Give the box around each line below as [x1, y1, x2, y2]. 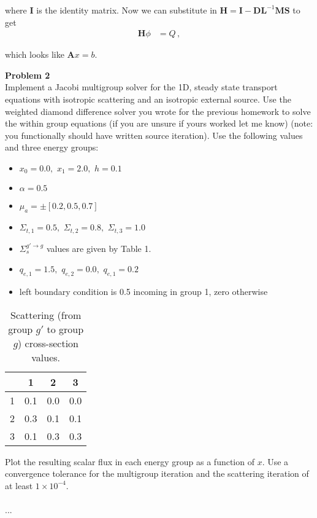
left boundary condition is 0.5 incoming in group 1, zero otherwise [19, 285, 268, 298]
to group [47, 321, 84, 336]
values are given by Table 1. [46, 241, 151, 254]
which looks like [5, 48, 64, 61]
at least [5, 479, 33, 492]
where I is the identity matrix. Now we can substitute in [5, 4, 217, 16]
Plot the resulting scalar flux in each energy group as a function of [5, 455, 254, 468]
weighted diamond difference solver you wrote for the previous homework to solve [5, 104, 311, 117]
